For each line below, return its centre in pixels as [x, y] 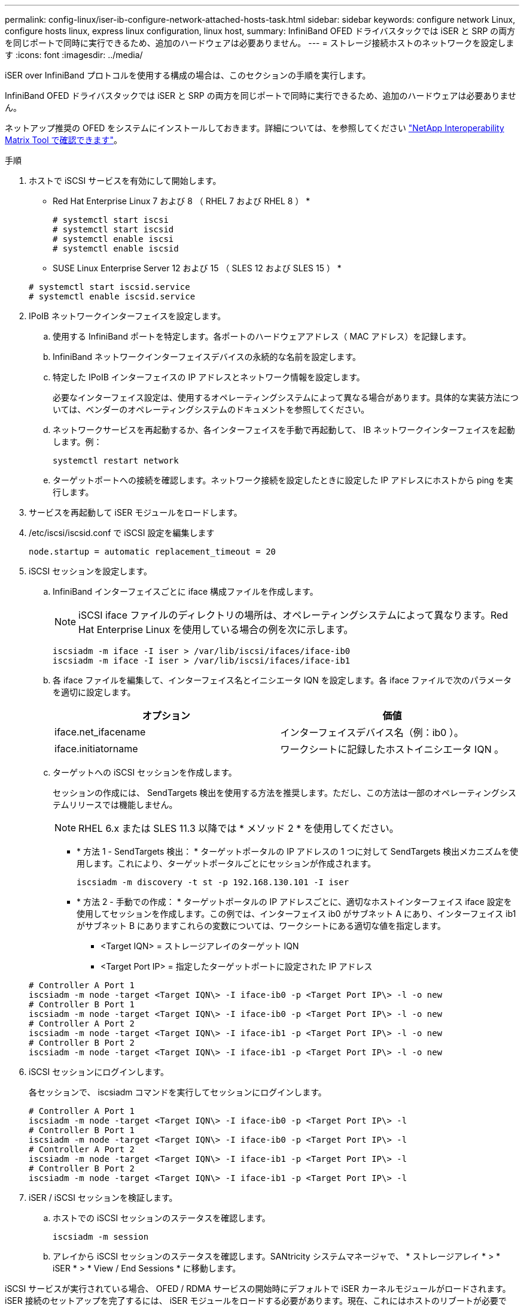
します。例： [77, 442]
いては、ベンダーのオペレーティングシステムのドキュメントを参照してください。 [211, 409]
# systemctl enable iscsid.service [112, 296]
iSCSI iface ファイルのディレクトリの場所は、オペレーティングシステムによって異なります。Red [293, 615]
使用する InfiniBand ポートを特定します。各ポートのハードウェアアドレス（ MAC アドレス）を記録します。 [262, 336]
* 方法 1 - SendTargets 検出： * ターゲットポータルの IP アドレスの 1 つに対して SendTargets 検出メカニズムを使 [298, 851]
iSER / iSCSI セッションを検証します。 [103, 1198]
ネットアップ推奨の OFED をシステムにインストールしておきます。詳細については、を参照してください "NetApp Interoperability [255, 128]
